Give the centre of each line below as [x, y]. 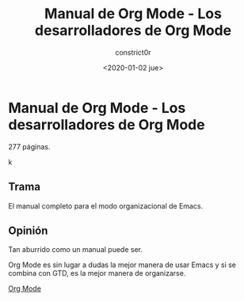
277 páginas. [29, 146]
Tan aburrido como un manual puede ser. [75, 250]
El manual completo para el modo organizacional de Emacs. [106, 205]
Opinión [28, 230]
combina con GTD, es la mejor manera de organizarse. [97, 273]
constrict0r [133, 52]
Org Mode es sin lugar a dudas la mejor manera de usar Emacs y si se [122, 265]
